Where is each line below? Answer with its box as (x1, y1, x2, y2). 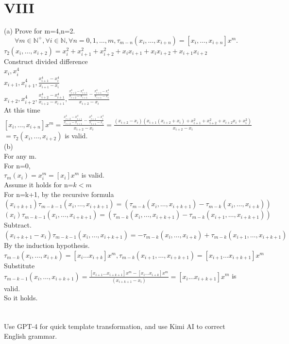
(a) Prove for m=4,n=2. (4, 26, 75, 36)
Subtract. (4, 220, 32, 230)
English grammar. (4, 330, 57, 341)
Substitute (4, 260, 35, 270)
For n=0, (4, 160, 31, 170)
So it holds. (4, 293, 38, 303)
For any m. (4, 150, 37, 161)
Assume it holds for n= (4, 180, 73, 190)
